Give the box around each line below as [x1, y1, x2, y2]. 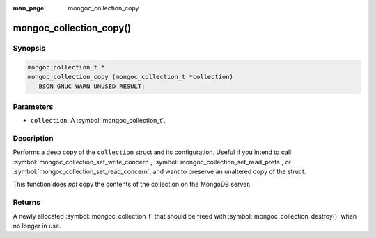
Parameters [13, 101, 54, 111]
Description [13, 133, 54, 143]
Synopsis [13, 43, 45, 53]
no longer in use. [13, 221, 62, 230]
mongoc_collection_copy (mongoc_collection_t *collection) [27, 73, 233, 80]
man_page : [13, 4, 47, 12]
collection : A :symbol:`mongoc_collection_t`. [30, 117, 166, 125]
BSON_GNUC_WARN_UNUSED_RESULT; [38, 83, 146, 90]
